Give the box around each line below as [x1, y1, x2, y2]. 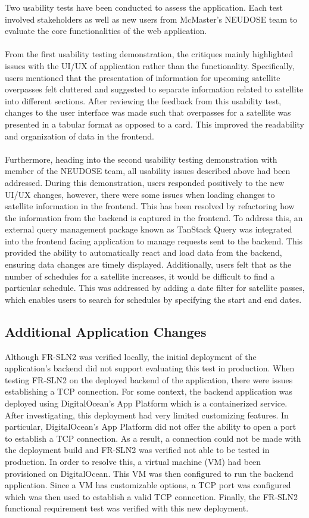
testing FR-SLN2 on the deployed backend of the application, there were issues [5, 373, 293, 386]
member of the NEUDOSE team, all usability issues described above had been [5, 165, 291, 177]
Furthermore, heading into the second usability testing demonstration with [5, 153, 277, 165]
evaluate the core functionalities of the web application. [5, 24, 207, 37]
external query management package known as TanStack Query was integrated [5, 223, 292, 235]
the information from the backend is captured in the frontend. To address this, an [5, 211, 303, 224]
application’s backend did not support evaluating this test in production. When [5, 362, 295, 374]
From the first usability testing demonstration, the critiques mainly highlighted [5, 48, 294, 60]
